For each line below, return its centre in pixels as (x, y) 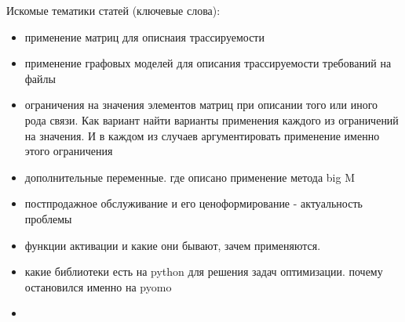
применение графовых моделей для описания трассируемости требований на (208, 63)
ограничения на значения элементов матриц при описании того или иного (201, 105)
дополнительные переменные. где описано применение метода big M (190, 177)
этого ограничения (69, 151)
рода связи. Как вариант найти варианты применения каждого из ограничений (212, 119)
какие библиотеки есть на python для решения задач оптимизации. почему (204, 271)
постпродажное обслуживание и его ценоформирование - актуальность (193, 203)
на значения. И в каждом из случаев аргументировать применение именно (202, 135)
